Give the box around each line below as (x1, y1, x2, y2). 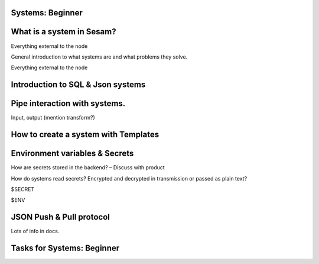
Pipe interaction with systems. (11, 98, 126, 109)
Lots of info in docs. (11, 228, 60, 235)
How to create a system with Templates (11, 130, 159, 140)
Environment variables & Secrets (11, 149, 134, 159)
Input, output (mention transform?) (11, 114, 95, 121)
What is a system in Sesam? (11, 27, 116, 37)
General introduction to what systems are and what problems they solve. (11, 53, 188, 60)
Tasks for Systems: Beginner (11, 243, 120, 253)
